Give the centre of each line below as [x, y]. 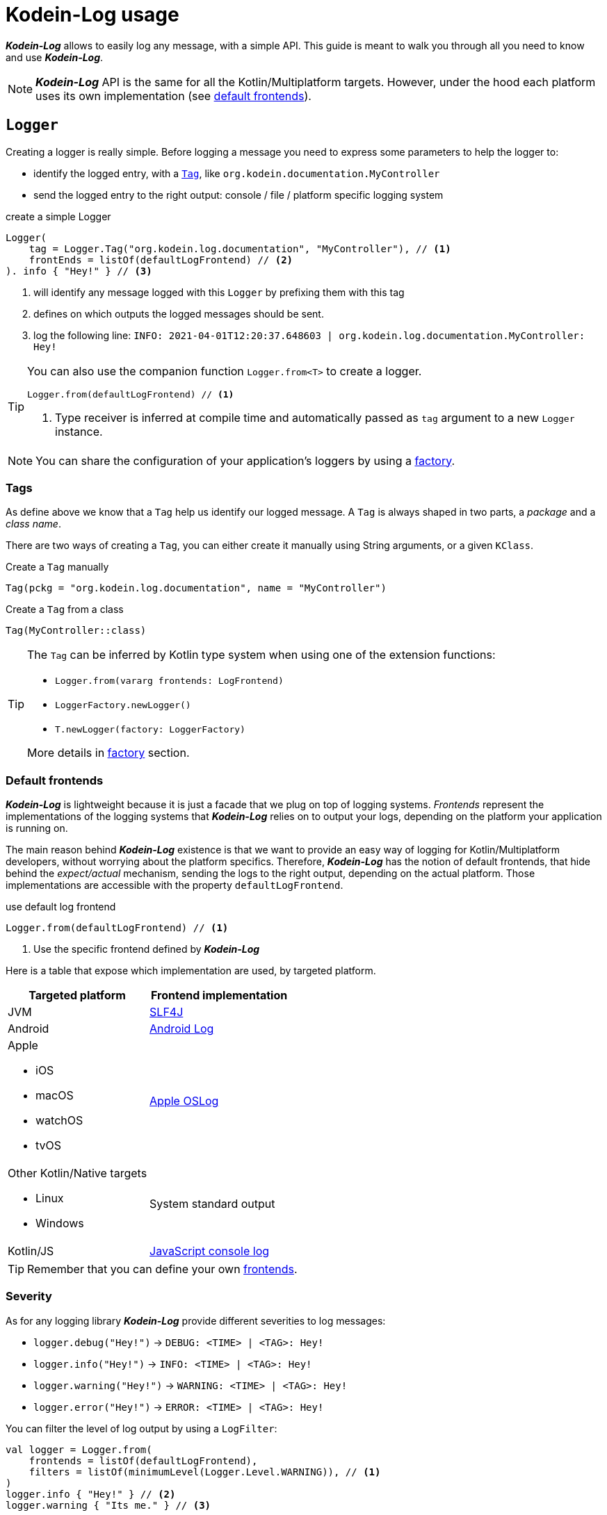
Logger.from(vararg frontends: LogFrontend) [169, 681]
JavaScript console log [210, 1251]
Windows [60, 1223]
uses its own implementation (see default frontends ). [173, 96]
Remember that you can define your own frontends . [162, 1269]
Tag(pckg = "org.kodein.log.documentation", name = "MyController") [196, 588]
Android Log [182, 1029]
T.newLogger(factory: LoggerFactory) [150, 730]
